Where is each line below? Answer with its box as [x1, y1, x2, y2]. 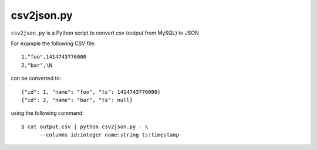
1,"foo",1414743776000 [21, 53, 87, 60]
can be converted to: [11, 75, 62, 82]
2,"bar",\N [21, 62, 53, 69]
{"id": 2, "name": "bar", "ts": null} [21, 97, 133, 103]
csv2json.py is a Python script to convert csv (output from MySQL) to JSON [11, 29, 199, 36]
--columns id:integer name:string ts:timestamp [39, 132, 179, 138]
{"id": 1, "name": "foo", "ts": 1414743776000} [21, 88, 161, 95]
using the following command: [11, 110, 85, 117]
